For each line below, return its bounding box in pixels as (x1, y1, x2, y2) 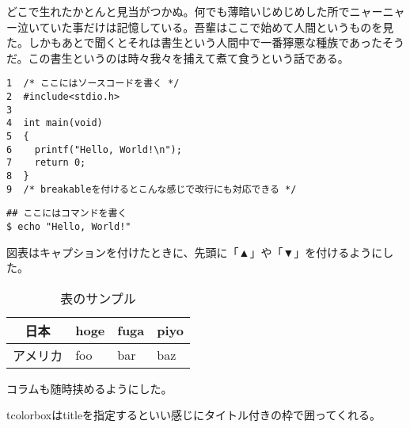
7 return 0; (6, 157, 86, 169)
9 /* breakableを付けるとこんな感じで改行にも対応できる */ (6, 183, 297, 195)
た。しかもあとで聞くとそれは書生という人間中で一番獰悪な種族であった (6, 34, 383, 51)
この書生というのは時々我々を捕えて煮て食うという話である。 (28, 49, 349, 66)
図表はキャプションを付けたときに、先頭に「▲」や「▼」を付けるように (6, 243, 383, 260)
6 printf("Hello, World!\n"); (6, 143, 182, 155)
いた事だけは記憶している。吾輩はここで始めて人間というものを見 (50, 18, 394, 35)
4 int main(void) (6, 117, 103, 129)
